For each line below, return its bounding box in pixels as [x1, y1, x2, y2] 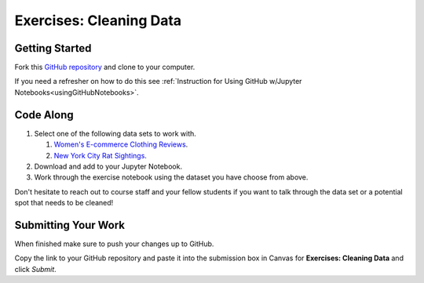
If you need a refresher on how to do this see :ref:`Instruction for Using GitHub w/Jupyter [14, 77, 302, 86]
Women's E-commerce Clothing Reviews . [53, 140, 188, 149]
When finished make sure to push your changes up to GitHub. [14, 239, 214, 249]
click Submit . [14, 264, 57, 274]
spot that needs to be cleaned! [14, 198, 114, 208]
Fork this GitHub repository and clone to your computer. [14, 63, 196, 72]
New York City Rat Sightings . [53, 151, 147, 160]
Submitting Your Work [14, 218, 126, 231]
